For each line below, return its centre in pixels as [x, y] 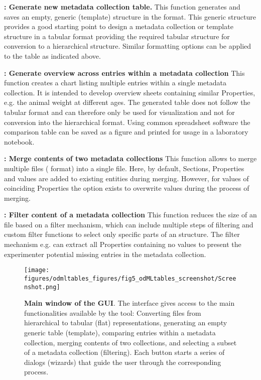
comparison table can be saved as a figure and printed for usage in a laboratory [126, 132]
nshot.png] [42, 287]
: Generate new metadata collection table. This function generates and [122, 7]
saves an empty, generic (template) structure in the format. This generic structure [130, 16]
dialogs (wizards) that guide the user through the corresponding [123, 362]
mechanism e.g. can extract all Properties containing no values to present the [123, 244]
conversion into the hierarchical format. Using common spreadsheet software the [127, 122]
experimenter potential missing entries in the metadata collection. [105, 254]
